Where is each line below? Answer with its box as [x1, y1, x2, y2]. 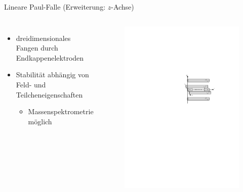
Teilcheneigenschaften [16, 89, 83, 100]
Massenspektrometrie [28, 106, 94, 117]
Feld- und [16, 79, 46, 89]
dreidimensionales [16, 32, 71, 43]
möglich [28, 116, 52, 126]
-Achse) [111, 2, 134, 12]
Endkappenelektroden [16, 52, 84, 63]
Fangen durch [16, 42, 58, 53]
